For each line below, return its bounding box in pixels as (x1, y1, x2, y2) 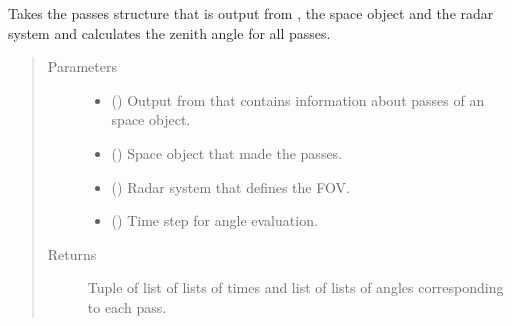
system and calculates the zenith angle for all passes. (8, 22, 331, 43)
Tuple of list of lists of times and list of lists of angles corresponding (87, 277, 504, 298)
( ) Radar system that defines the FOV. (111, 176, 350, 197)
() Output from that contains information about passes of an (111, 89, 485, 110)
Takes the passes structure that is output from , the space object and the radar (8, 3, 494, 23)
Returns (47, 243, 97, 264)
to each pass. (87, 296, 167, 317)
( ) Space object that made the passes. (111, 142, 343, 163)
